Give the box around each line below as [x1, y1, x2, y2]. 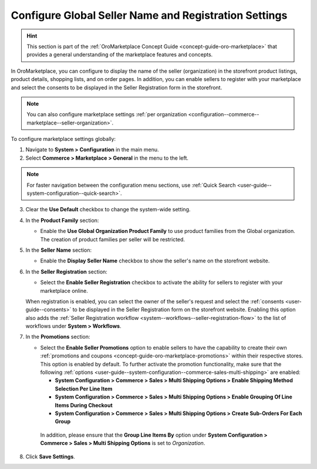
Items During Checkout [55, 401, 113, 409]
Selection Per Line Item [55, 385, 113, 392]
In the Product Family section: [25, 217, 99, 224]
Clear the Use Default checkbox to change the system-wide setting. [25, 206, 191, 213]
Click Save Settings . [25, 453, 76, 460]
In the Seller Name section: [25, 247, 92, 254]
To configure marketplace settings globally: [11, 136, 116, 143]
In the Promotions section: [25, 333, 90, 340]
